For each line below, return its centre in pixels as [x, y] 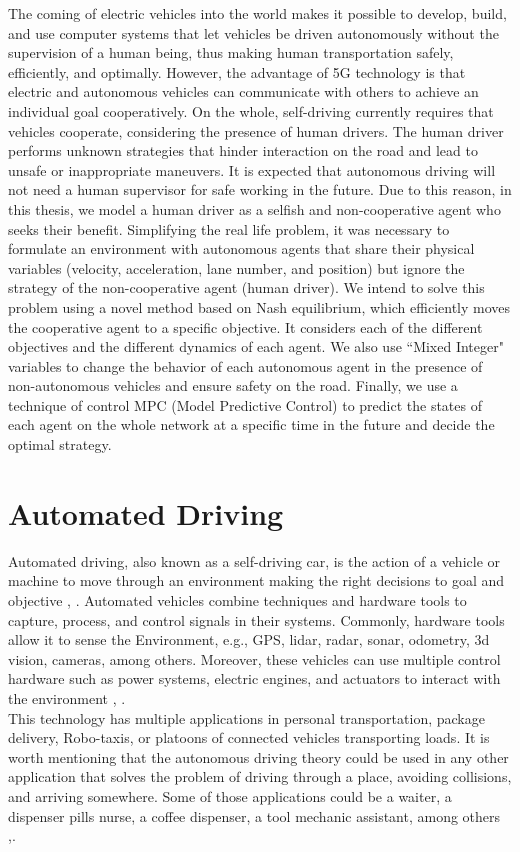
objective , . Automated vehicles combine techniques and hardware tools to [237, 599]
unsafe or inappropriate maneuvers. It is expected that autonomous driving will [252, 169]
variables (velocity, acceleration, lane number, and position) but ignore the [236, 267]
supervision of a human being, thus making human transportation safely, [231, 52]
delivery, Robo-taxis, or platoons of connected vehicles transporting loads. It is [249, 737]
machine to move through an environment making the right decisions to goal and [256, 580]
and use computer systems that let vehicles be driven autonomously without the [253, 32]
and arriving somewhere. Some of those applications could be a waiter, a [230, 795]
